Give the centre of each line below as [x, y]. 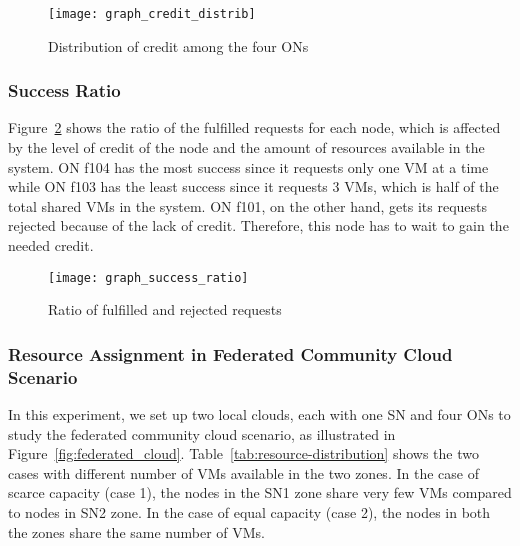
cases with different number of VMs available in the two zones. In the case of [243, 472]
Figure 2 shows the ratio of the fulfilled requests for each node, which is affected [254, 127]
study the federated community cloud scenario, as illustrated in [202, 433]
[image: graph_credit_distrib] [152, 14]
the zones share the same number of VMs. [137, 531]
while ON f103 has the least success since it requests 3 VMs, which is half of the [253, 186]
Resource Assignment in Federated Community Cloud [230, 353]
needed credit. [51, 245]
